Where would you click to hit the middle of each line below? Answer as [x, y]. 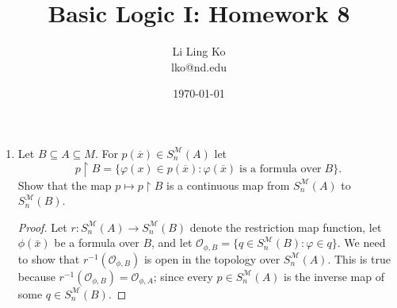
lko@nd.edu [199, 66]
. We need [361, 243]
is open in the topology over [212, 258]
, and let [172, 243]
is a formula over [281, 169]
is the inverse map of [334, 276]
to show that [49, 258]
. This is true [359, 258]
